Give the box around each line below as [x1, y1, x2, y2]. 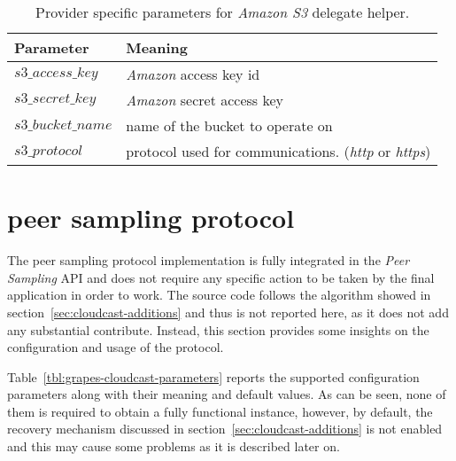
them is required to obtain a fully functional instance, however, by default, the [7, 402, 433, 420]
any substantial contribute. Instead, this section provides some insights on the [7, 320, 429, 339]
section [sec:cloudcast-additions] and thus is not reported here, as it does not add [7, 302, 449, 321]
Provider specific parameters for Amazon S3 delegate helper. [35, 2, 410, 22]
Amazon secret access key [126, 90, 283, 110]
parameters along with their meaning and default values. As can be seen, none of [7, 385, 446, 403]
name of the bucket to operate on [126, 115, 333, 136]
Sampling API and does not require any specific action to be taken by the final [7, 268, 435, 286]
